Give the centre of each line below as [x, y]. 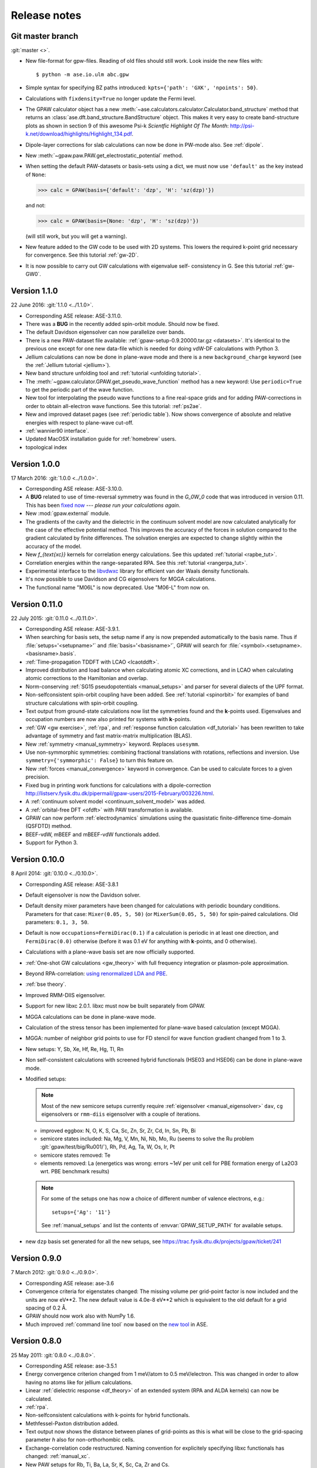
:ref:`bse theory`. [46, 984]
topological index [46, 447]
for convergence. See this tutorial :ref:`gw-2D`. [82, 255]
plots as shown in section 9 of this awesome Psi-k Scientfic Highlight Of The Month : [127, 126]
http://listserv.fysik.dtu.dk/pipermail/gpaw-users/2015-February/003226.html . [120, 793]
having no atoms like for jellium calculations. [79, 1382]
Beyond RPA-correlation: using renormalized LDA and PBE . [96, 974]
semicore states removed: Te [75, 1155]
